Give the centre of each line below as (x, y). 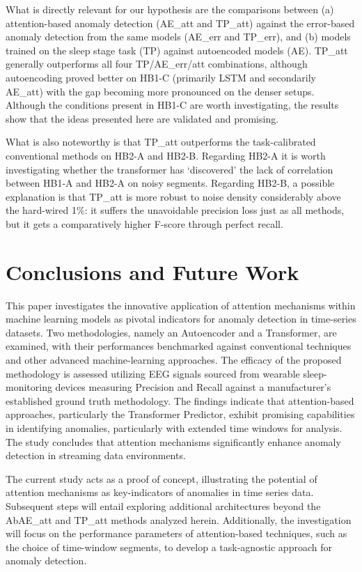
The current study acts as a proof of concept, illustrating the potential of (162, 478)
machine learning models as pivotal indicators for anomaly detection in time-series (181, 319)
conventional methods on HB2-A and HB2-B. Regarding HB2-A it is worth (166, 155)
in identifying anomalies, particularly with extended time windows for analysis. (174, 427)
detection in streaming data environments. (96, 455)
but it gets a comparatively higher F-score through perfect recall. (144, 223)
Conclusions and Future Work (152, 271)
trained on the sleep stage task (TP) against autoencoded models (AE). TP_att (177, 50)
